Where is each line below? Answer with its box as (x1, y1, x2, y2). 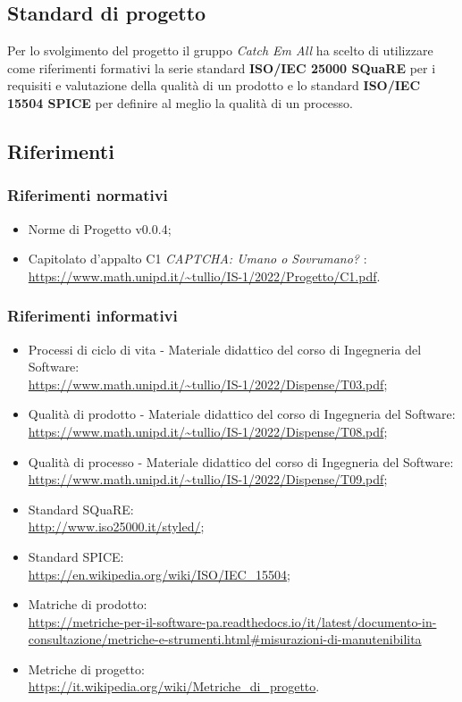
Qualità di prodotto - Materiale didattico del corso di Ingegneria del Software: (28, 405, 456, 423)
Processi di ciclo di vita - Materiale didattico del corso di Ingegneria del (28, 339, 422, 358)
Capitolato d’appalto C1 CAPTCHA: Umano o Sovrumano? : (28, 249, 367, 268)
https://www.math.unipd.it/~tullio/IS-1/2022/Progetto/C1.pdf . (28, 266, 381, 285)
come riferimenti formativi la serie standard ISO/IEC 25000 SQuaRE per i (7, 58, 436, 77)
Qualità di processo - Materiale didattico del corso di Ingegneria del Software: (28, 452, 454, 471)
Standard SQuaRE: (28, 499, 134, 518)
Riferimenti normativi (7, 184, 168, 206)
